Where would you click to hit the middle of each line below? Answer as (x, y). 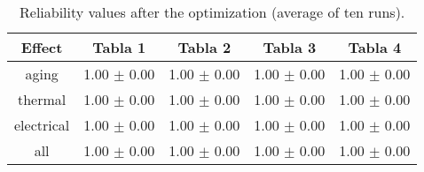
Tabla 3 (290, 47)
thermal (42, 99)
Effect (42, 47)
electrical (42, 125)
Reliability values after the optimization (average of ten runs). (212, 12)
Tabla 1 (119, 47)
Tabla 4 (375, 47)
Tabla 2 (204, 47)
